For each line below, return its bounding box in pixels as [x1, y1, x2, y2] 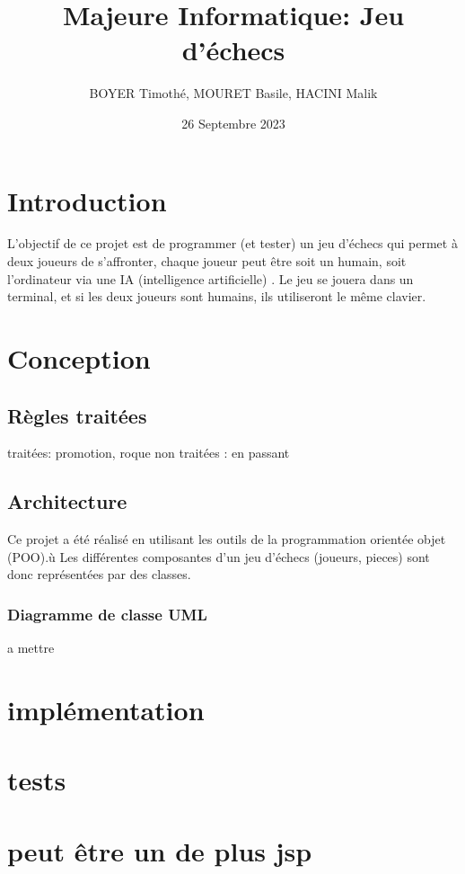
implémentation [7, 691, 205, 727]
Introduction [7, 182, 167, 218]
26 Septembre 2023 [181, 113, 285, 132]
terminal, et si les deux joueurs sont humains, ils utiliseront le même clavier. [7, 287, 426, 306]
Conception [7, 340, 151, 376]
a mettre [7, 638, 55, 657]
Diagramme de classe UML [7, 602, 207, 625]
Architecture [7, 487, 127, 515]
